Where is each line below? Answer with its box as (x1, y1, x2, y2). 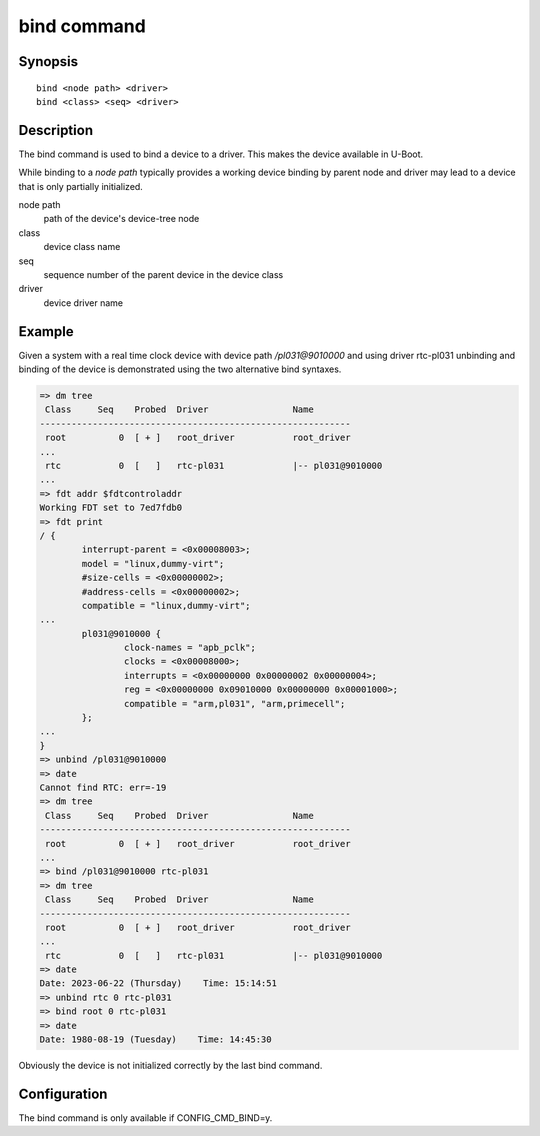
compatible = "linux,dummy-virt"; (81, 600, 251, 611)
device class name (43, 241, 121, 253)
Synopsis (18, 53, 79, 70)
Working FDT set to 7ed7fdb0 (39, 502, 183, 514)
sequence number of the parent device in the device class (43, 268, 284, 280)
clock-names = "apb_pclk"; (123, 642, 257, 654)
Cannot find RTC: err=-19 (39, 781, 167, 793)
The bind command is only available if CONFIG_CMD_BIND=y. (18, 1111, 273, 1124)
